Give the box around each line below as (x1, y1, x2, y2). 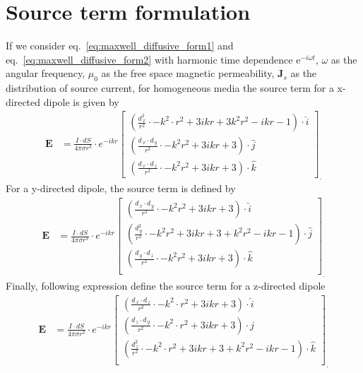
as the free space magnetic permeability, (101, 66, 275, 81)
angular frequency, (6, 66, 85, 81)
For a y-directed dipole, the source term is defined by (6, 181, 236, 196)
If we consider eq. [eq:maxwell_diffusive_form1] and (6, 38, 234, 53)
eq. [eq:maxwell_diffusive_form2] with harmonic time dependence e (6, 52, 301, 66)
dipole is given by (43, 94, 119, 109)
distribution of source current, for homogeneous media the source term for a (6, 81, 334, 95)
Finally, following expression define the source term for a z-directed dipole (6, 278, 326, 292)
